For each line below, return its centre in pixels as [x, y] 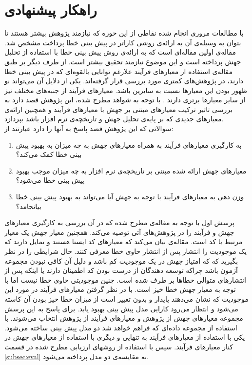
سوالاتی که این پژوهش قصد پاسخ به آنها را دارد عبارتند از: [89, 128]
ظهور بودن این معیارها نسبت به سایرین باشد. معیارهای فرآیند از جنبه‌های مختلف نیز [126, 90]
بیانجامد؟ [29, 206]
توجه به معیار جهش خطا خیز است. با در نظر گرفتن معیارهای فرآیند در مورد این [120, 289]
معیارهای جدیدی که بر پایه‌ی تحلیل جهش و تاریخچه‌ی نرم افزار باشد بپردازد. [114, 119]
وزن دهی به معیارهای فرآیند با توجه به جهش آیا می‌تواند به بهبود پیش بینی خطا [130, 197]
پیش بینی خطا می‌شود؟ [50, 180]
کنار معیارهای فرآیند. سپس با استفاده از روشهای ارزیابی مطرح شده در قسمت [119, 346]
